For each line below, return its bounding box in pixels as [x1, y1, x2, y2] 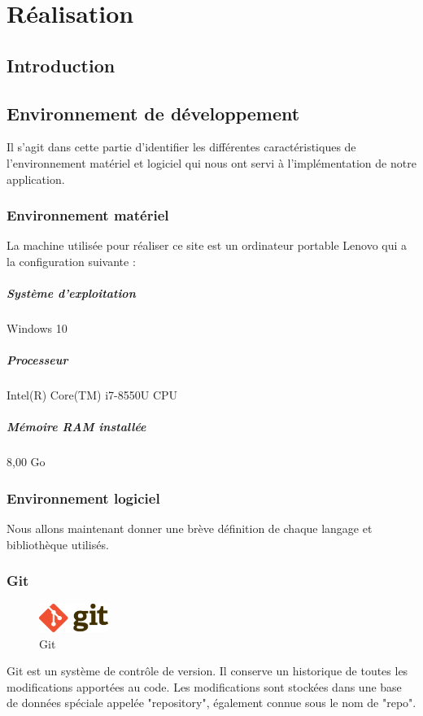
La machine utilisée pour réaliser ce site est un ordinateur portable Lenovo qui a [7, 237, 408, 254]
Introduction [7, 52, 116, 77]
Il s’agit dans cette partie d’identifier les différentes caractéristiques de [7, 138, 356, 155]
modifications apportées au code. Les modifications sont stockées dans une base [7, 678, 402, 695]
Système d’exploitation [7, 285, 136, 302]
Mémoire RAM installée [7, 418, 146, 435]
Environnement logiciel [7, 487, 160, 508]
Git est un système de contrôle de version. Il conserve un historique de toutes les [7, 662, 408, 679]
